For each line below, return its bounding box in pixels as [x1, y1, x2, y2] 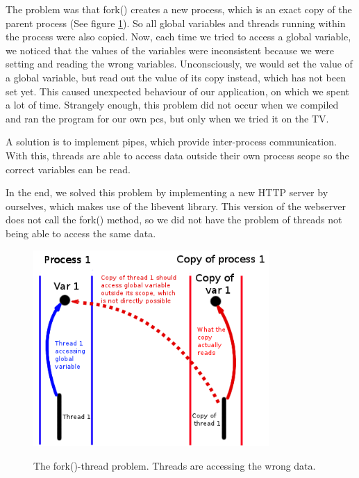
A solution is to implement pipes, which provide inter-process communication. [6, 134, 337, 149]
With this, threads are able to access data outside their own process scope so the [6, 148, 349, 162]
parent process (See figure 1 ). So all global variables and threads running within [6, 15, 346, 30]
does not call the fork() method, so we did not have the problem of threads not [6, 212, 342, 227]
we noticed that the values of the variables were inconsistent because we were [6, 42, 334, 57]
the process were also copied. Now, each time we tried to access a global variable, [6, 29, 351, 44]
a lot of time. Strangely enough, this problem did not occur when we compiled [6, 97, 339, 112]
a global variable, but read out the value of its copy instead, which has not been [6, 70, 346, 84]
